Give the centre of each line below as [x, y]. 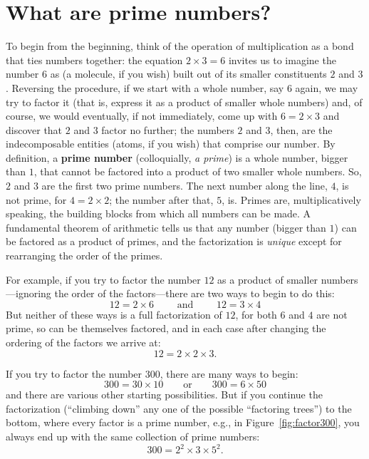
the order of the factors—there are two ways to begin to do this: [194, 293]
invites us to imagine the [282, 60]
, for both [256, 314]
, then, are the [301, 129]
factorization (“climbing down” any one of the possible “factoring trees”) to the [179, 408]
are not [332, 314]
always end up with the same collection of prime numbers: [133, 436]
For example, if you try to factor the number [103, 279]
